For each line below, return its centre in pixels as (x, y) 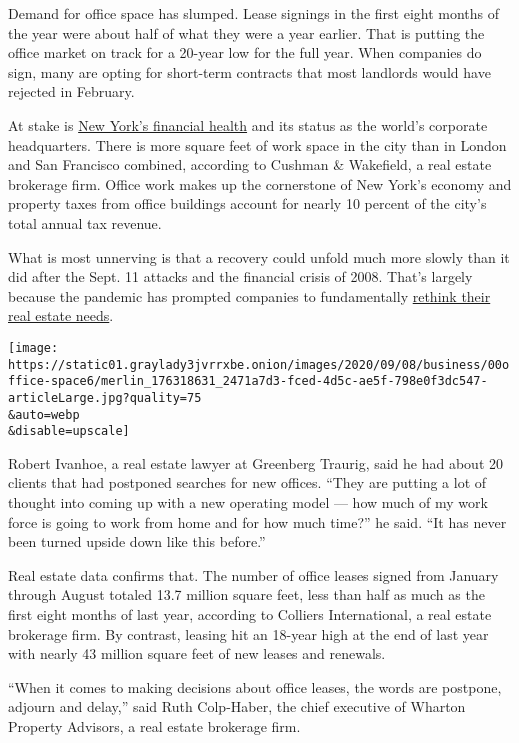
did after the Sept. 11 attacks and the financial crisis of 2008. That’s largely (240, 276)
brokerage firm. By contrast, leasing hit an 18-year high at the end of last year (248, 633)
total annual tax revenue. (85, 222)
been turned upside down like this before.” (137, 541)
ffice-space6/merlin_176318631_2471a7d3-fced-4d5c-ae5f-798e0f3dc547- (248, 381)
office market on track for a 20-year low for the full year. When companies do (245, 52)
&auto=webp (44, 414)
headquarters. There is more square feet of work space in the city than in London (257, 144)
